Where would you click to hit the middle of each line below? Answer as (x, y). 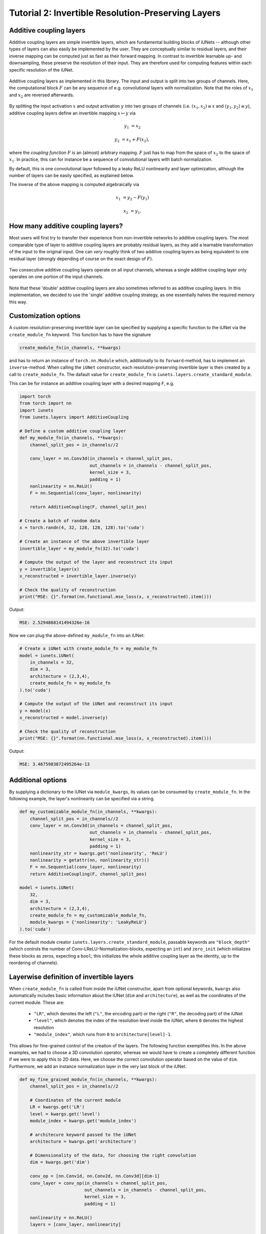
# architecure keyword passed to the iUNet (83, 1135)
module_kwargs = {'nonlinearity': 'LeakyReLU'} (88, 922)
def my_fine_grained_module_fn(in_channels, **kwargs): (88, 1079)
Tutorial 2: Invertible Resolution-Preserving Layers (115, 13)
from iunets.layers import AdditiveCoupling (74, 417)
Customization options (45, 316)
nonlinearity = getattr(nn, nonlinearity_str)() (90, 860)
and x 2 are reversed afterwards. (42, 95)
